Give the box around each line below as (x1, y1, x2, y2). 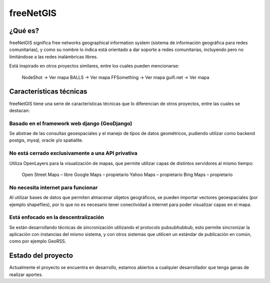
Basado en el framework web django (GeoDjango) (9, 120, 132, 127)
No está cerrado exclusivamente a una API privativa (9, 150, 137, 157)
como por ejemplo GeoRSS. (9, 238, 66, 244)
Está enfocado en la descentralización (9, 214, 104, 221)
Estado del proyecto (9, 251, 73, 260)
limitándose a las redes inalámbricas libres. (9, 53, 98, 59)
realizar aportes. (9, 271, 43, 277)
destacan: (9, 107, 30, 113)
